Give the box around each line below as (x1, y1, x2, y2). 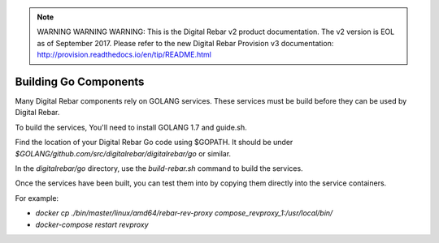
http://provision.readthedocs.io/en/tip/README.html (37, 49, 211, 60)
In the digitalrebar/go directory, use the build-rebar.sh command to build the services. (15, 164, 304, 173)
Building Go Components (15, 75, 145, 88)
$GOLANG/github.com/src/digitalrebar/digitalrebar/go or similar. (15, 148, 232, 158)
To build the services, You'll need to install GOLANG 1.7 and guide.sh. (15, 122, 247, 132)
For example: (15, 193, 59, 202)
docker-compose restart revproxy (35, 220, 150, 229)
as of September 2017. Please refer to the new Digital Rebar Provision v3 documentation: (37, 38, 334, 48)
